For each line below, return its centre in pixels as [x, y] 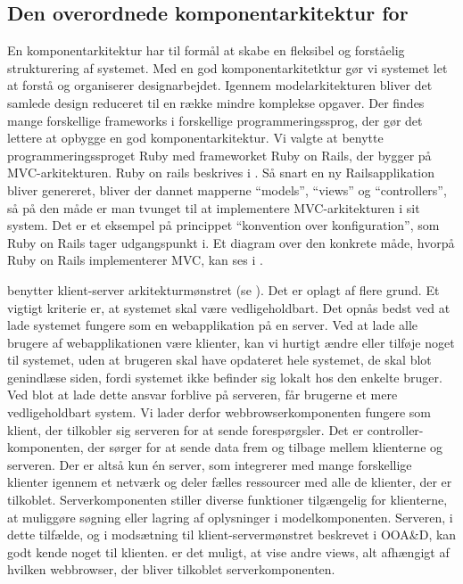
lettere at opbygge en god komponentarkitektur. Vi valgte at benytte [195, 138]
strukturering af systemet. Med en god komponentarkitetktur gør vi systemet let [227, 67]
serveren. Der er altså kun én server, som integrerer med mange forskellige [210, 464]
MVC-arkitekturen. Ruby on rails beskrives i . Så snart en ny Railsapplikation [221, 173]
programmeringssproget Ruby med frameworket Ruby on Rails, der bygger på [219, 155]
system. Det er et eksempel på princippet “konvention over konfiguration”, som [223, 225]
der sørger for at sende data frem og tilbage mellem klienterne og [265, 447]
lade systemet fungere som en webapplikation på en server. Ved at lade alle [213, 325]
